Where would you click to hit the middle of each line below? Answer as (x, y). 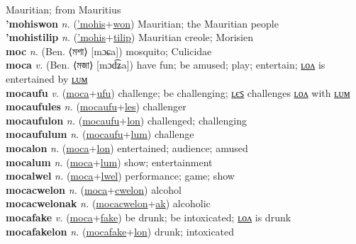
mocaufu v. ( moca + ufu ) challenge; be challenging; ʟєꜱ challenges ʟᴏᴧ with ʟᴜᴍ (178, 92)
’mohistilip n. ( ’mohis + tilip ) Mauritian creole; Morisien (129, 37)
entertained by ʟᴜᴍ (47, 78)
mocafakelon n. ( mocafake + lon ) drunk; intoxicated (120, 231)
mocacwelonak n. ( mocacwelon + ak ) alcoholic (108, 203)
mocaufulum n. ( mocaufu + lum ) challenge (100, 134)
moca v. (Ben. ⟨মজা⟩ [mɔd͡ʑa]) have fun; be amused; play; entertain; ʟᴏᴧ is (166, 65)
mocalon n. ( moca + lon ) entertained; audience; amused (127, 147)
